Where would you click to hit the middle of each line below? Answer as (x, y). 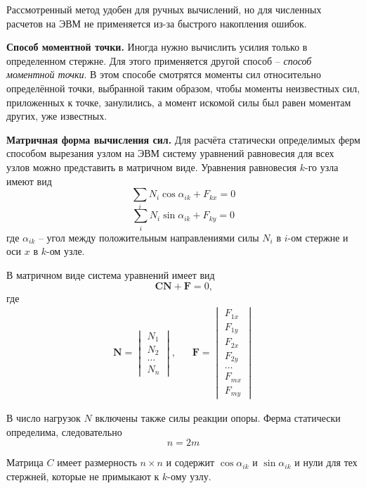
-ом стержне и (318, 237)
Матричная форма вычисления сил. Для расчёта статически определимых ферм (183, 139)
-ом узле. (65, 251)
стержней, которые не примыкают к (83, 476)
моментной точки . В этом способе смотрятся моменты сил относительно (164, 74)
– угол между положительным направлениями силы (149, 237)
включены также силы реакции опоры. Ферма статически (218, 418)
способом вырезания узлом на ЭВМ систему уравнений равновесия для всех (170, 153)
